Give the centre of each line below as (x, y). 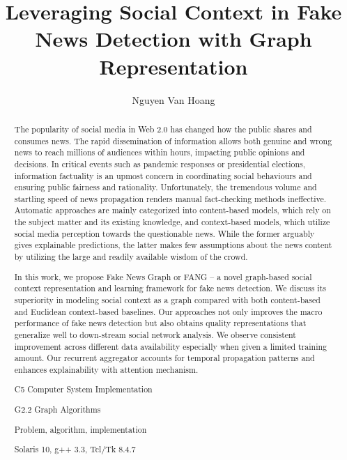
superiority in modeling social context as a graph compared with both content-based (167, 299)
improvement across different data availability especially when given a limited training (171, 346)
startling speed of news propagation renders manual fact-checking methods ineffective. (170, 198)
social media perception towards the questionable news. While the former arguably (164, 233)
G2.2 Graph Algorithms (57, 409)
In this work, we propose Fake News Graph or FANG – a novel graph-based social (163, 276)
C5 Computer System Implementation (83, 389)
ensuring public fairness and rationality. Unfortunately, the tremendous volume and (165, 187)
